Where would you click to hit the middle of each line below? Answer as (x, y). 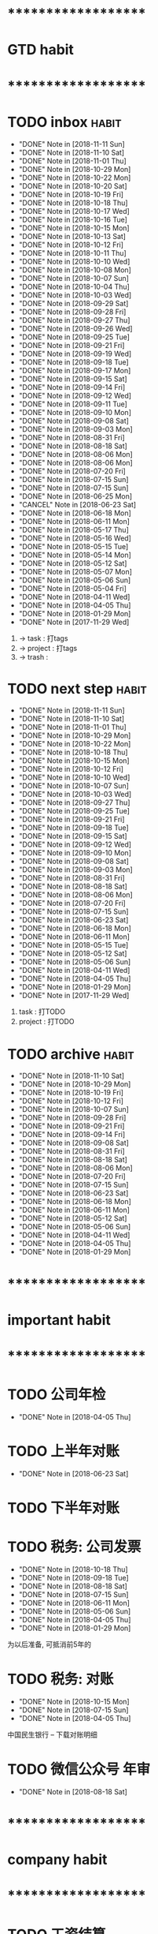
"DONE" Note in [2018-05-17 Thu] (73, 529)
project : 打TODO (46, 1022)
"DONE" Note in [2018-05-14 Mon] (75, 555)
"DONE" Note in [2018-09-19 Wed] (75, 354)
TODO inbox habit (65, 122)
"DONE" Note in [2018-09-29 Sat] (73, 303)
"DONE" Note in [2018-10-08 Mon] (75, 270)
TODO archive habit (71, 1054)
